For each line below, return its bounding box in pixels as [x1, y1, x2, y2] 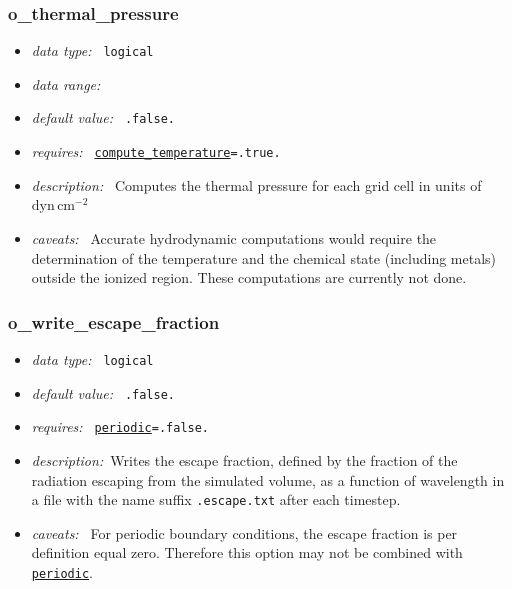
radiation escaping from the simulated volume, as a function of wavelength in [31, 469, 505, 490]
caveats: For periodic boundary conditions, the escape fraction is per [31, 522, 458, 543]
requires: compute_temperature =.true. [31, 141, 281, 162]
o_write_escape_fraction [8, 309, 220, 334]
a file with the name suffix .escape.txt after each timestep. [31, 489, 401, 510]
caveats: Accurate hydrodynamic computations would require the [31, 227, 437, 248]
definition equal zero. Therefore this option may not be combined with [31, 542, 463, 563]
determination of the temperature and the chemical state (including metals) [31, 247, 497, 268]
